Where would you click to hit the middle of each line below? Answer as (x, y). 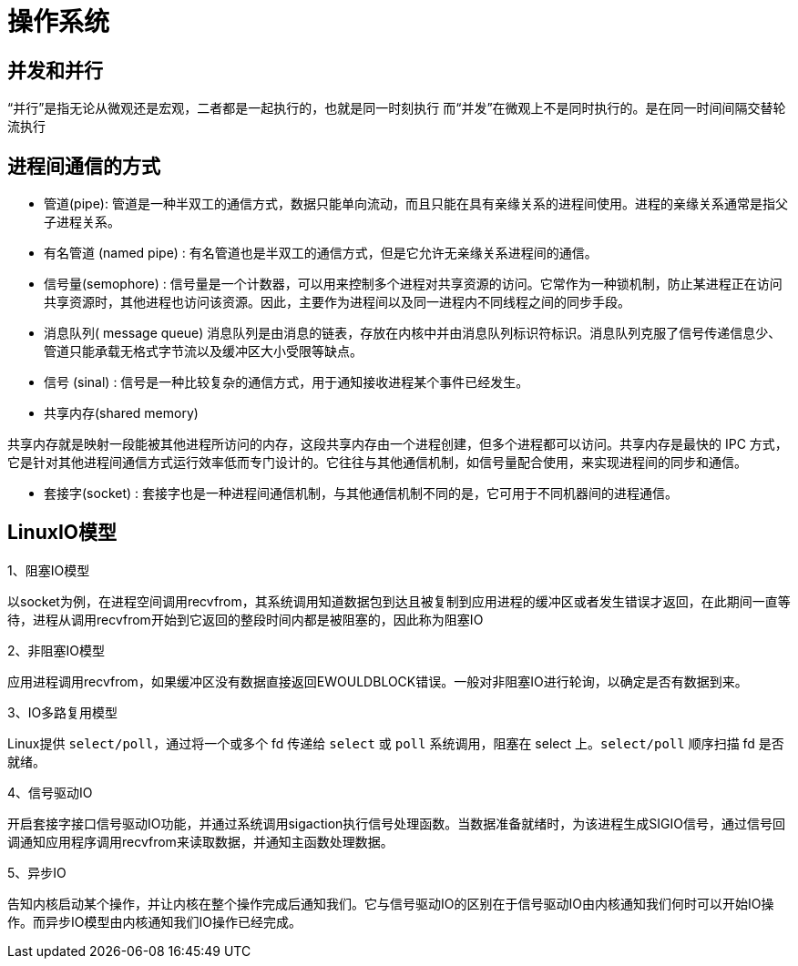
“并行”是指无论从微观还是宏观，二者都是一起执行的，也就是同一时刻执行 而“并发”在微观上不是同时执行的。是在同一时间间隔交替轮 (397, 108)
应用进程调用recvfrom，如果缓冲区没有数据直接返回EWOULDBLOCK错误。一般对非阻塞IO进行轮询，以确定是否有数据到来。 (378, 681)
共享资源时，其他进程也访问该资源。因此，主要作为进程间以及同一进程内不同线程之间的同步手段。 (337, 302)
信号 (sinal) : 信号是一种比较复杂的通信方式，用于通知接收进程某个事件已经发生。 (286, 382)
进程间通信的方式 (84, 166)
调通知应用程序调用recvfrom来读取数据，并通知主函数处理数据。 (200, 841)
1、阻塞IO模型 (49, 570)
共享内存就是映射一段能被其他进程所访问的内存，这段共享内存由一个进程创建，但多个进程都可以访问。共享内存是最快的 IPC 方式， (398, 444)
